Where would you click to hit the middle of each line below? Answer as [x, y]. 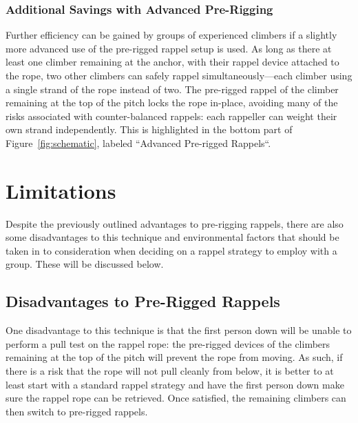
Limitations [61, 190]
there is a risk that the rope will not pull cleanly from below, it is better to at [170, 371]
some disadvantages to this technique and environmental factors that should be [172, 237]
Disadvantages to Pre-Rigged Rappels [143, 301]
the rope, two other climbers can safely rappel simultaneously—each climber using [179, 75]
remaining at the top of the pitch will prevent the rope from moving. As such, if [174, 357]
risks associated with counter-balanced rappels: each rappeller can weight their [171, 116]
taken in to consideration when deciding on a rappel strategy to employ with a [171, 250]
